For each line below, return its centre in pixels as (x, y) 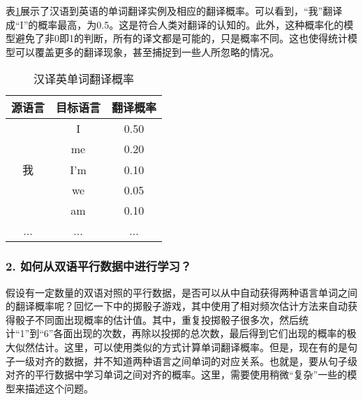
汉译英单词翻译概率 (84, 79)
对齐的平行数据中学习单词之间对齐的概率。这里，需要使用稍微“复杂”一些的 (177, 374)
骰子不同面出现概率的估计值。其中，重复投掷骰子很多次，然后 (157, 319)
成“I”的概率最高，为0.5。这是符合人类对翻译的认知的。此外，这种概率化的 (175, 24)
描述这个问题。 (59, 388)
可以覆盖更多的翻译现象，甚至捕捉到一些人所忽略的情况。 (147, 51)
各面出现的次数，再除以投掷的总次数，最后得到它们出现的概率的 (200, 333)
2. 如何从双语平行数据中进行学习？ (99, 266)
